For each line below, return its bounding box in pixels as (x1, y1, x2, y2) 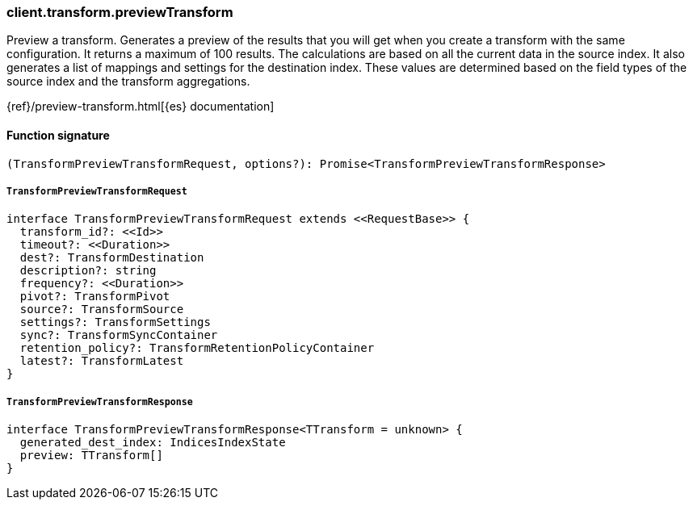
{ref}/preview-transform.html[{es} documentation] (6, 99, 275, 114)
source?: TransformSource (19, 303, 184, 316)
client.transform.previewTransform (6, 4, 233, 20)
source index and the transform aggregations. (6, 74, 250, 89)
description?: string (19, 264, 157, 278)
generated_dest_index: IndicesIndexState (19, 436, 286, 450)
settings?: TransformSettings (19, 316, 211, 329)
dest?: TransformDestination (19, 251, 204, 265)
